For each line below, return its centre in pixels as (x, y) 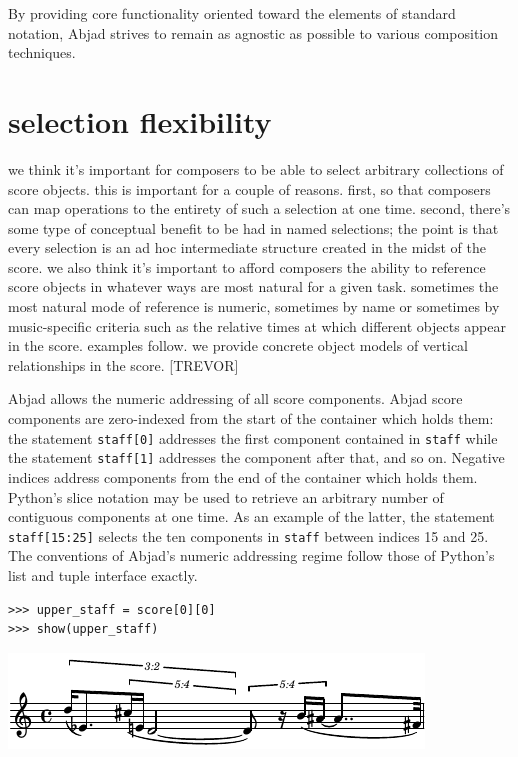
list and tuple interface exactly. (103, 574)
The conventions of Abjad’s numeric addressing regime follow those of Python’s (251, 555)
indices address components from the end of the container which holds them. (243, 476)
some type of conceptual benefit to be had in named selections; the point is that (253, 227)
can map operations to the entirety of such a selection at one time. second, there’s (259, 208)
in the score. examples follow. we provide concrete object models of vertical (238, 345)
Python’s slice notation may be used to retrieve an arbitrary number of (226, 496)
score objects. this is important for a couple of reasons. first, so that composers (249, 188)
